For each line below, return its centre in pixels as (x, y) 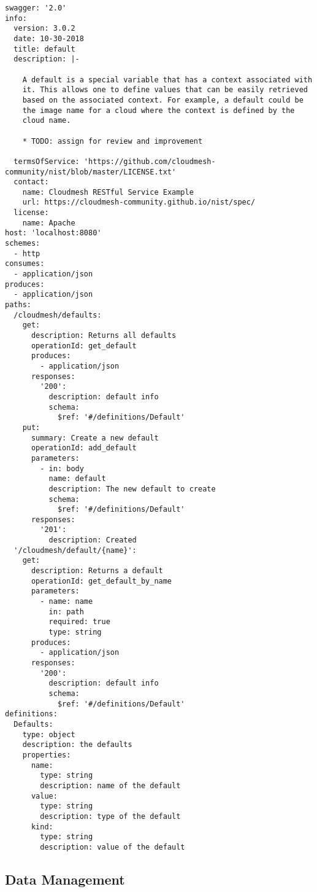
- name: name (67, 602)
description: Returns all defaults (104, 335)
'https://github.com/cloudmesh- (150, 161)
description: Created (93, 540)
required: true (79, 622)
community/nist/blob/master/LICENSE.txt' (91, 172)
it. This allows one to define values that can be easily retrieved (165, 90)
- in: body (62, 468)
